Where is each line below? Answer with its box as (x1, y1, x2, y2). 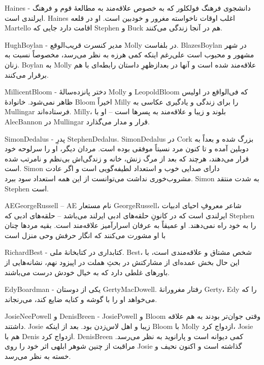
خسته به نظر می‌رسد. (5, 350, 71, 361)
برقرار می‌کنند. (5, 69, 49, 80)
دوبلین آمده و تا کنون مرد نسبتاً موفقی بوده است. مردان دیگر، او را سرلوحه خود (5, 143, 249, 154)
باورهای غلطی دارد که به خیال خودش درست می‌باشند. (5, 267, 170, 277)
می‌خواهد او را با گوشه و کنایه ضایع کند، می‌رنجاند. (5, 293, 157, 304)
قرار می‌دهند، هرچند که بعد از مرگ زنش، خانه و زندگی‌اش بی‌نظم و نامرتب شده (5, 153, 249, 163)
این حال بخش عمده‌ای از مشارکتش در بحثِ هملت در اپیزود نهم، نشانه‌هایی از (5, 257, 240, 268)
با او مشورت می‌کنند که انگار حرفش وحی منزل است (5, 229, 166, 240)
